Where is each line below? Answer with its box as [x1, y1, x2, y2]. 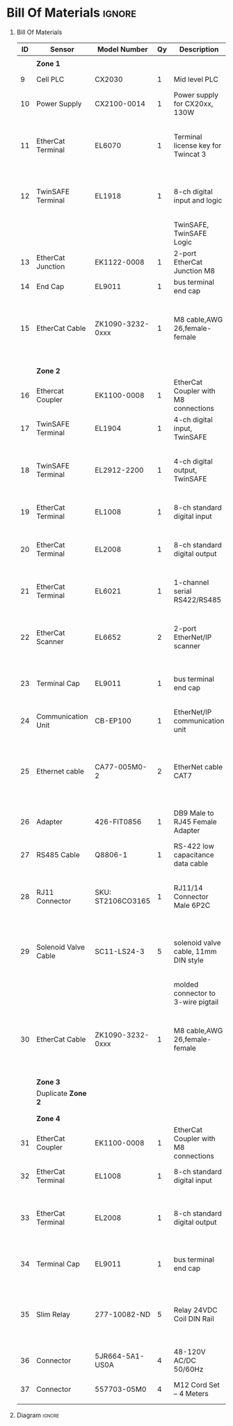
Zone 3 [36, 1077, 61, 1087]
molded [173, 980, 199, 989]
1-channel [173, 577, 209, 587]
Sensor [50, 44, 74, 54]
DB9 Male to [173, 808, 214, 817]
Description [179, 44, 219, 54]
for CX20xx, [173, 99, 214, 109]
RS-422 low [173, 841, 215, 851]
